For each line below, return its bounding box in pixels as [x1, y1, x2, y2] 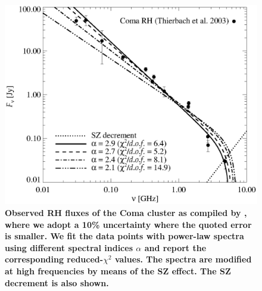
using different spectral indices [5, 241, 133, 254]
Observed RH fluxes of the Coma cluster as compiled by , [5, 206, 247, 218]
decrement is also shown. [5, 276, 109, 289]
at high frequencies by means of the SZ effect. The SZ [5, 264, 231, 277]
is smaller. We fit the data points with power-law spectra [5, 230, 244, 242]
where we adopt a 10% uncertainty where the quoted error [5, 218, 252, 230]
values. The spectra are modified [114, 253, 252, 265]
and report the [144, 241, 207, 254]
